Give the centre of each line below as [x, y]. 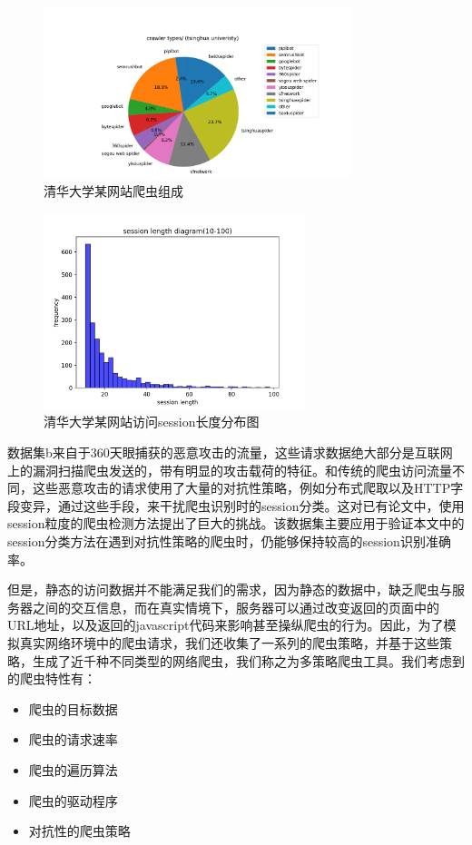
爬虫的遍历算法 [73, 769]
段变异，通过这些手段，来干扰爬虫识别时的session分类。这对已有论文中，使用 [236, 505]
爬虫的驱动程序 [73, 800]
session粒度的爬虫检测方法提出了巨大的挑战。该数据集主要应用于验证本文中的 [236, 523]
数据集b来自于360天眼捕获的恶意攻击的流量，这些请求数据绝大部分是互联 [224, 452]
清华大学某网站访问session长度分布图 [152, 422]
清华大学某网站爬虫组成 [113, 191]
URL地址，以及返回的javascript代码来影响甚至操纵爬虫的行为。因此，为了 [226, 625]
